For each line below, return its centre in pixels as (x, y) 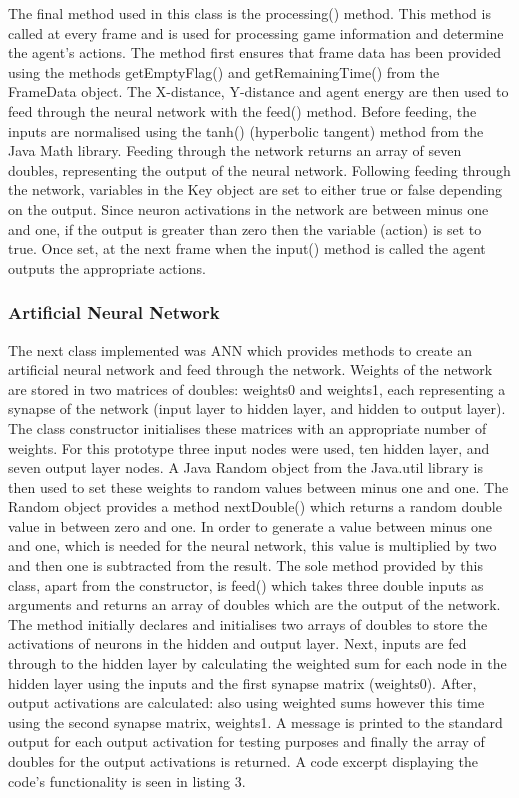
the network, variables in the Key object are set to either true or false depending (255, 189)
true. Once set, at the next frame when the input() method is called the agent (247, 248)
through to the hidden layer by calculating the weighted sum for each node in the (257, 663)
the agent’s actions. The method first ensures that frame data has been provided (254, 52)
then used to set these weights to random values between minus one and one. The (258, 486)
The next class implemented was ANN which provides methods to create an (240, 349)
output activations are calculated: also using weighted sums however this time (246, 702)
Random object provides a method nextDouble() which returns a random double (255, 506)
